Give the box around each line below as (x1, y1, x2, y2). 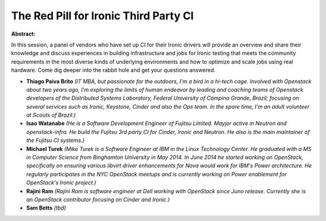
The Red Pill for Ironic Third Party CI (11, 9, 194, 22)
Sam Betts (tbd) (26, 204, 66, 211)
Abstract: (11, 30, 36, 37)
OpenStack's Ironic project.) (26, 179, 97, 187)
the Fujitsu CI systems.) (26, 136, 85, 144)
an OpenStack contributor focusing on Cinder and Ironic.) (26, 196, 170, 203)
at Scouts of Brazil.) (26, 112, 76, 119)
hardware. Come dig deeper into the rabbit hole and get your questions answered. (11, 66, 216, 74)
